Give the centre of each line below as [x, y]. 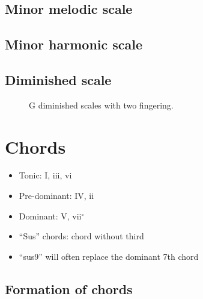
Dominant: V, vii [50, 216]
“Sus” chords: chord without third [81, 236]
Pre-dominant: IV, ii [56, 196]
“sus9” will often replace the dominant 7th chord [109, 256]
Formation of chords [69, 288]
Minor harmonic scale [74, 44]
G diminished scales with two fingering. [101, 105]
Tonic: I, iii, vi [45, 175]
